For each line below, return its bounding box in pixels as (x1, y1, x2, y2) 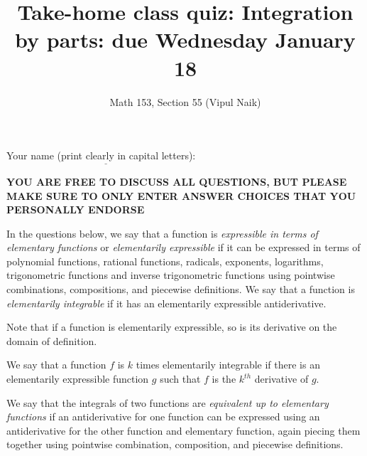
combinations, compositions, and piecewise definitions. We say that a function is (6, 282, 355, 297)
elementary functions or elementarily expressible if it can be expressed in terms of (6, 240, 361, 255)
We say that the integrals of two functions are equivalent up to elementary (6, 395, 329, 410)
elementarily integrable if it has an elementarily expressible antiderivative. (6, 295, 327, 310)
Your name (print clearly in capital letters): (6, 148, 196, 163)
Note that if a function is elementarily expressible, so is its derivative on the (6, 319, 337, 334)
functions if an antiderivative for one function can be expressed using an (6, 409, 320, 424)
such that (160, 371, 201, 386)
